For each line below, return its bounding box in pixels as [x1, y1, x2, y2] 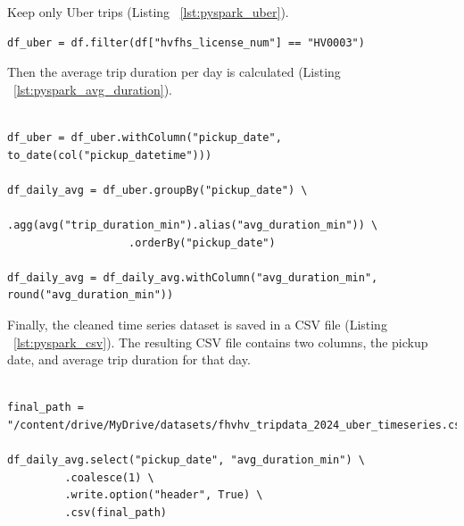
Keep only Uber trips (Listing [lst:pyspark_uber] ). [7, 3, 289, 21]
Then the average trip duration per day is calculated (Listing [7, 63, 341, 81]
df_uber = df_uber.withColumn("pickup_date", [7, 130, 282, 144]
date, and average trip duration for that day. [7, 350, 251, 369]
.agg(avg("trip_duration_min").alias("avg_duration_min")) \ [7, 218, 378, 231]
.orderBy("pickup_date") [128, 236, 276, 249]
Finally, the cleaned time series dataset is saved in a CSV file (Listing [7, 314, 387, 333]
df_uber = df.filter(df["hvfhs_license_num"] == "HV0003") [7, 36, 365, 49]
